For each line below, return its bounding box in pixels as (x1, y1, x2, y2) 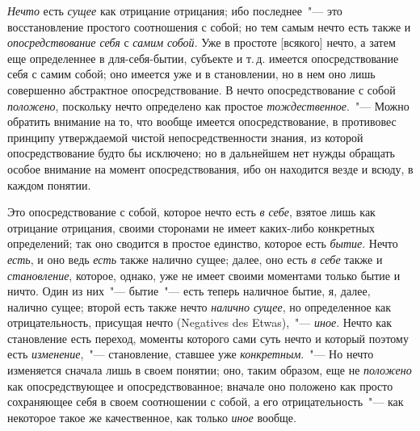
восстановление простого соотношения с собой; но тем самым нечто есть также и (7, 18, 411, 35)
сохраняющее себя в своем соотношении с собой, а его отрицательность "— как (7, 393, 404, 410)
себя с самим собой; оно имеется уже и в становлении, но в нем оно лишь (7, 65, 376, 82)
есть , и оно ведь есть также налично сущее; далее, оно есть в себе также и (7, 250, 383, 267)
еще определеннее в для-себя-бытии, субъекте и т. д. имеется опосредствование (7, 49, 399, 66)
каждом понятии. (7, 176, 91, 193)
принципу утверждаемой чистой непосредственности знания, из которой (7, 128, 363, 145)
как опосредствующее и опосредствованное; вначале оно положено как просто (7, 377, 393, 394)
